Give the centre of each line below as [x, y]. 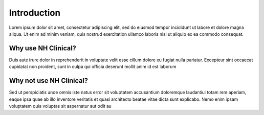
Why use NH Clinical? [43, 48]
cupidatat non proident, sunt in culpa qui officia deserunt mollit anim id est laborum [93, 67]
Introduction [35, 13]
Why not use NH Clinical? [48, 81]
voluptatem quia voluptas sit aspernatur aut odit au [60, 106]
